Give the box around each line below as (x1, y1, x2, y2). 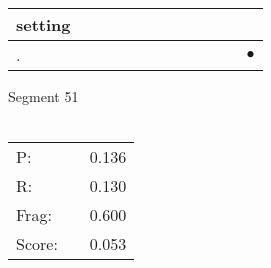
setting (16, 13, 71, 36)
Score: (16, 232, 58, 256)
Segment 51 (8, 86, 79, 106)
